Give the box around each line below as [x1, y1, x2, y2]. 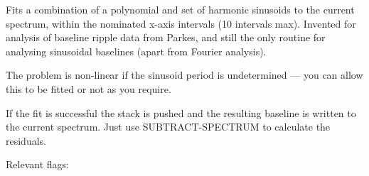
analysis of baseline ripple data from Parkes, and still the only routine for [6, 30, 326, 45]
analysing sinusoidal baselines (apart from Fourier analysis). [6, 43, 267, 58]
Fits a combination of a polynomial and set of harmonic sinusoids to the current [6, 2, 355, 16]
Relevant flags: [6, 157, 69, 172]
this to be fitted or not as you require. [6, 81, 171, 96]
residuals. [6, 133, 46, 148]
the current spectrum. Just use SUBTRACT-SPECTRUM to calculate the [6, 119, 331, 134]
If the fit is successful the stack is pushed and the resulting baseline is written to [6, 105, 356, 120]
